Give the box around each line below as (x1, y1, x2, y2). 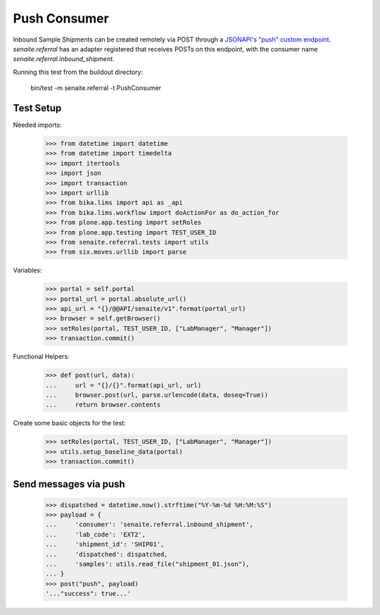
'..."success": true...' (45, 590, 132, 598)
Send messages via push (13, 478, 126, 490)
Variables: (13, 266, 42, 275)
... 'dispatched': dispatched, (45, 550, 168, 558)
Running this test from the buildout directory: (13, 68, 144, 76)
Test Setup (13, 102, 62, 114)
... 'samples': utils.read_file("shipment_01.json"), (45, 560, 250, 569)
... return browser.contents (45, 401, 161, 409)
